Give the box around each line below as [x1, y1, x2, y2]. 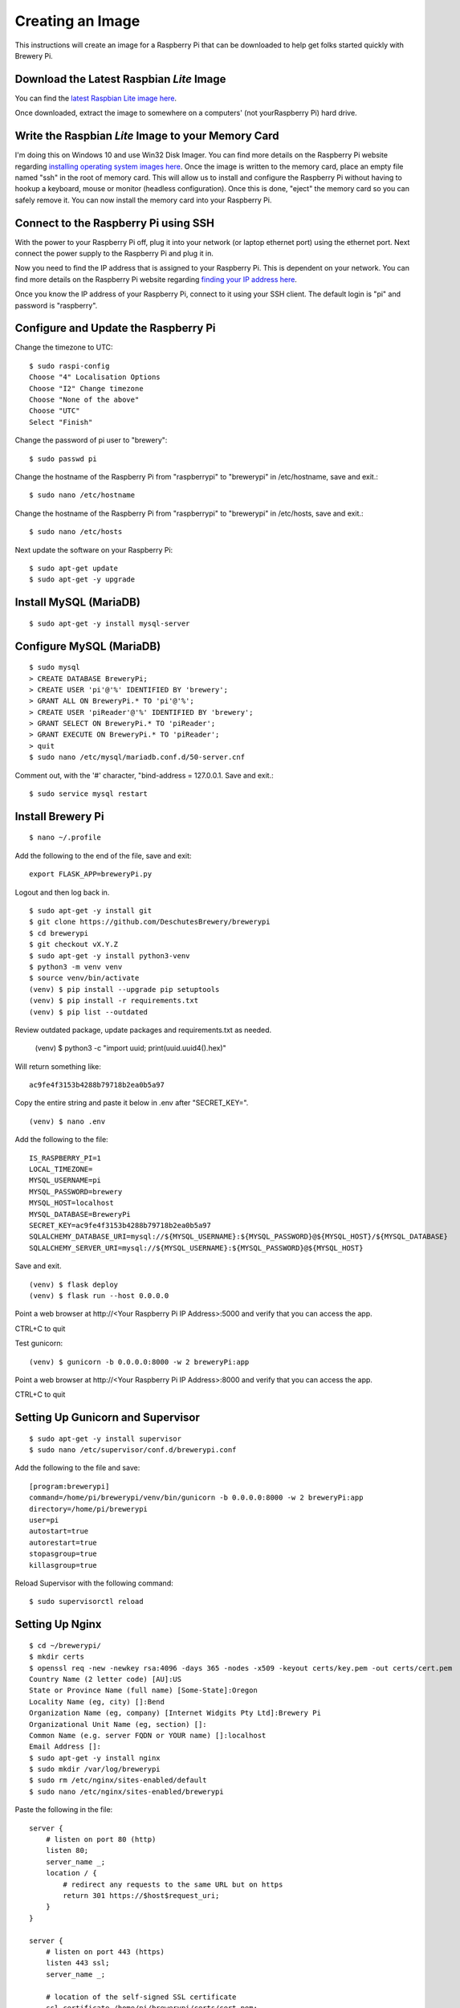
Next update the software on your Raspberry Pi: [14, 545, 173, 554]
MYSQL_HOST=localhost [29, 1198, 114, 1208]
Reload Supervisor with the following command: [14, 1578, 173, 1588]
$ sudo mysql [29, 663, 80, 672]
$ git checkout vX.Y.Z [29, 940, 119, 949]
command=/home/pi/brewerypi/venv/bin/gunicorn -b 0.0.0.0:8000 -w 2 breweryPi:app [29, 1493, 364, 1502]
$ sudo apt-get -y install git [29, 906, 153, 916]
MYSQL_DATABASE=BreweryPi [29, 1210, 132, 1218]
